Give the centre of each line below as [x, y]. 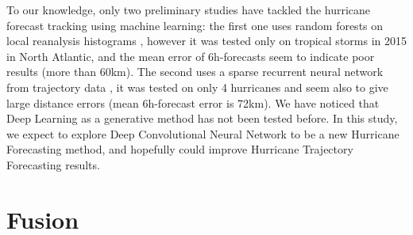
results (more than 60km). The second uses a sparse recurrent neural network [195, 72]
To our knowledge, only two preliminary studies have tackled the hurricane [189, 9]
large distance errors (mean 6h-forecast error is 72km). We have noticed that [193, 102]
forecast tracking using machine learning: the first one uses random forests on [195, 25]
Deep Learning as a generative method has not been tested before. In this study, [202, 118]
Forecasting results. [53, 164]
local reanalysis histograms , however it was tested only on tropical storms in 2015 [206, 41]
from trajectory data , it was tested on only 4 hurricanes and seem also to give [197, 87]
